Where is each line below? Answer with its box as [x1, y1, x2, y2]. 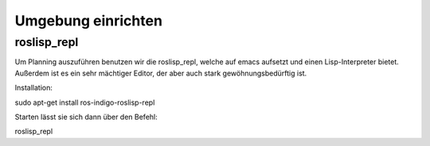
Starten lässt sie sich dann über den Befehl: [14, 112, 158, 121]
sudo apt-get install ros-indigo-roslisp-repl [14, 98, 155, 107]
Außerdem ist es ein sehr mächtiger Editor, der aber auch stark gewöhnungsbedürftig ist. [14, 68, 307, 78]
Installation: [14, 83, 53, 93]
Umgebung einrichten [14, 12, 163, 29]
